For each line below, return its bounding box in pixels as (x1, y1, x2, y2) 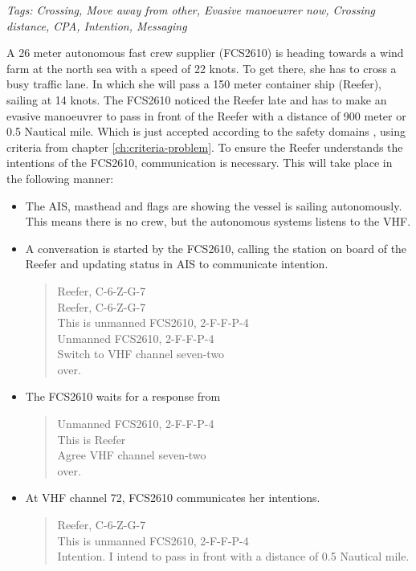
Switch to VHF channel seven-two (57, 345, 225, 362)
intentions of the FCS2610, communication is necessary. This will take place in (6, 154, 393, 171)
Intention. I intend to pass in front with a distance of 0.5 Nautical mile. (57, 548, 410, 565)
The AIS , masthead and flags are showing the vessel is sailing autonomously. (25, 197, 402, 214)
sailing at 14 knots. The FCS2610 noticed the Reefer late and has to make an (6, 91, 387, 108)
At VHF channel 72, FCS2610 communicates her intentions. (25, 489, 320, 506)
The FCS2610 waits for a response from (25, 388, 221, 405)
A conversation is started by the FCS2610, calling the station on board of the (25, 239, 407, 256)
